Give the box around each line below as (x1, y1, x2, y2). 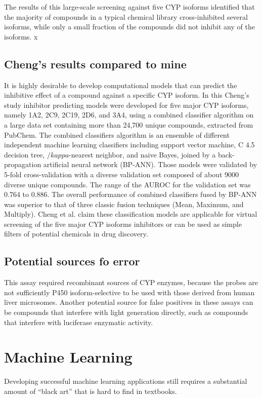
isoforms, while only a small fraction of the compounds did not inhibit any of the (4, 21, 255, 32)
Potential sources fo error (4, 253, 140, 269)
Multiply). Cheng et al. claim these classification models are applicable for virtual (4, 209, 257, 219)
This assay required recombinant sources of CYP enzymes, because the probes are (4, 277, 258, 288)
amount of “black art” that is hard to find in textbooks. (4, 385, 177, 396)
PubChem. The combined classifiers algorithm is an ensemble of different (4, 129, 230, 140)
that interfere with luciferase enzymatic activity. (4, 316, 153, 327)
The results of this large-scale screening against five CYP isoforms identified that (4, 2, 255, 12)
